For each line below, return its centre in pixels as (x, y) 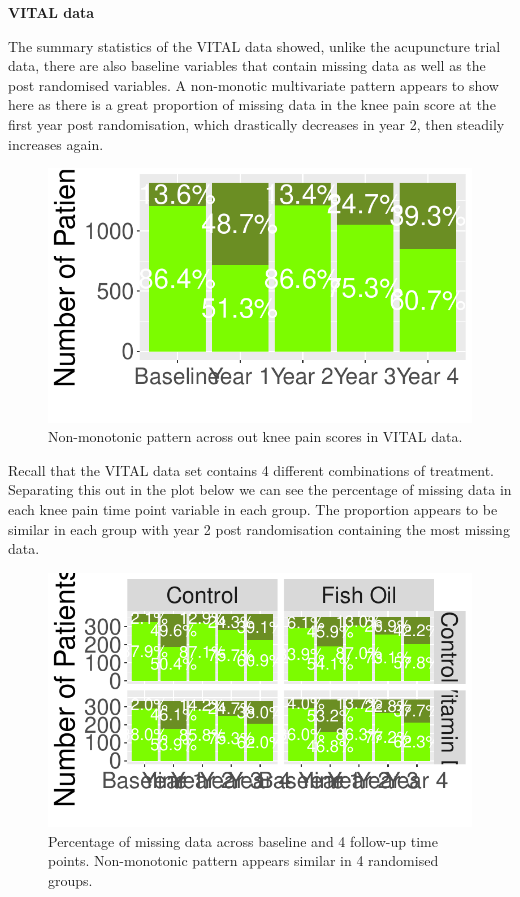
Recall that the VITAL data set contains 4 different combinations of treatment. (251, 469)
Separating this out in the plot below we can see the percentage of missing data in (260, 489)
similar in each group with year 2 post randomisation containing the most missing (259, 528)
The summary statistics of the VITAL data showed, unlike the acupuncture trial (254, 45)
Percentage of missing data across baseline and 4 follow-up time (243, 840)
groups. (70, 879)
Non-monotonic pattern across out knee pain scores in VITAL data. (255, 436)
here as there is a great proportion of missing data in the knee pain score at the (252, 104)
